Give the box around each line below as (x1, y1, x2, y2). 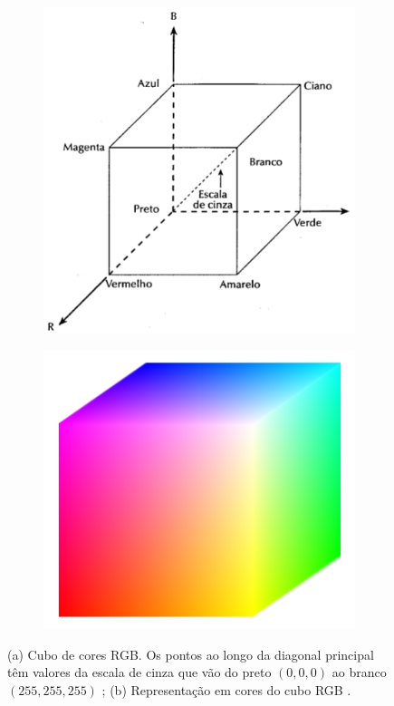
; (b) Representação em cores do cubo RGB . (101, 680, 351, 699)
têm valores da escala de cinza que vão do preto (7, 662, 272, 682)
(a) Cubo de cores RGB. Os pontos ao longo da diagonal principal (7, 644, 374, 663)
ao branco (332, 662, 387, 682)
